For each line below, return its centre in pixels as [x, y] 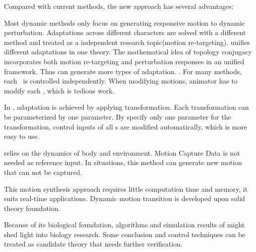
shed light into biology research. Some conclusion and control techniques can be [125, 234]
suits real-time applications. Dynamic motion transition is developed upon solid [125, 198]
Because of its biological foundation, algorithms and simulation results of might [125, 225]
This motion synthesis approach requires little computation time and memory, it [126, 189]
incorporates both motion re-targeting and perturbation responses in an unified [124, 61]
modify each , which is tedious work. [59, 90]
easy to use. [22, 136]
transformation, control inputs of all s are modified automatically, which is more [126, 126]
